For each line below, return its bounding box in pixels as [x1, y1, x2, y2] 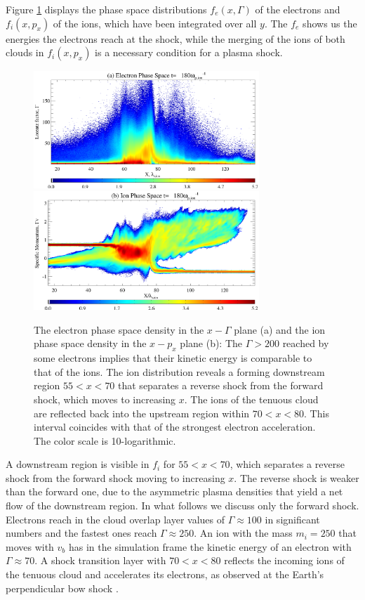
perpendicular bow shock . [6, 580, 119, 595]
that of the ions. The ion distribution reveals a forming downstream [34, 364, 325, 379]
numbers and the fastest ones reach [6, 526, 157, 540]
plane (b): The [180, 336, 243, 351]
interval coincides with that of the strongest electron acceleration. [34, 419, 316, 434]
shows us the [303, 15, 357, 30]
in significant [265, 511, 320, 526]
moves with [6, 539, 54, 554]
